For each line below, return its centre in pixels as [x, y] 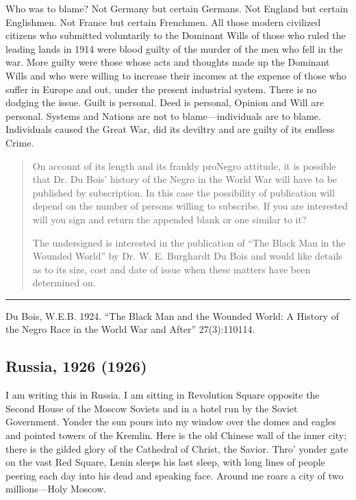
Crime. [20, 142]
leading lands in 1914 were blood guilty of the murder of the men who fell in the [174, 48]
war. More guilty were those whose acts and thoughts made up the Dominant [168, 62]
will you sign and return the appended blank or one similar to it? [169, 219]
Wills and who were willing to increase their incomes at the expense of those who [176, 75]
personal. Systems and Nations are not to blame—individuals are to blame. [163, 115]
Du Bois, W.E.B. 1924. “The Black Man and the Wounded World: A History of [172, 315]
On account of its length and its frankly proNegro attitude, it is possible [184, 165]
